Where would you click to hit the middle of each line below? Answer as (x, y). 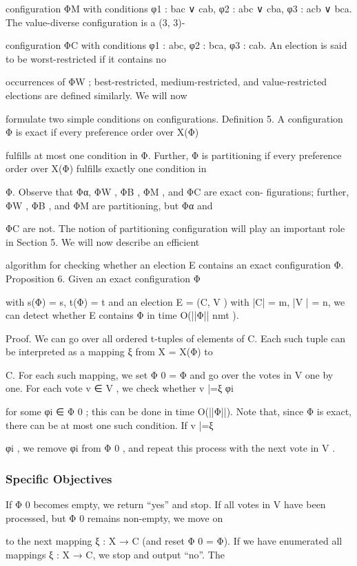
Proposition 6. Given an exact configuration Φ (103, 278)
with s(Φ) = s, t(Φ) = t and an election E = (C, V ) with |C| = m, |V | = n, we (175, 301)
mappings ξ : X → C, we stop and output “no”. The (115, 554)
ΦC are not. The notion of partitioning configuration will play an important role (175, 228)
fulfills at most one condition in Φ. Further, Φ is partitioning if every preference (174, 155)
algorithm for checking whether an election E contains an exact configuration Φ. (175, 265)
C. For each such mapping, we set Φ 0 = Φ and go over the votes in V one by (170, 374)
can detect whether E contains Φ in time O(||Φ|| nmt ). (122, 315)
